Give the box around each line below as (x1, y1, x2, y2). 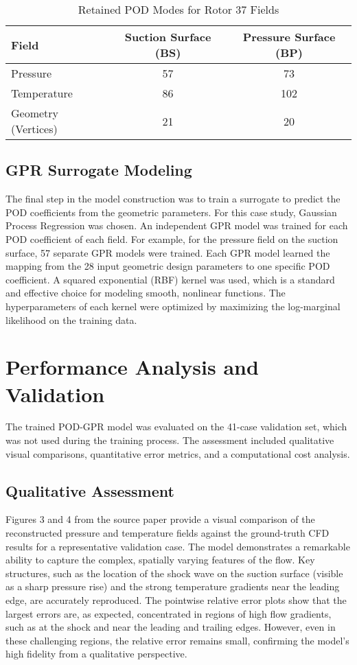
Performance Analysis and (5, 353, 259, 381)
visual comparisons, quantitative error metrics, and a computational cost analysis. (5, 446, 350, 460)
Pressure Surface (242, 29, 336, 45)
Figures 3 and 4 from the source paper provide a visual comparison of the (5, 512, 315, 526)
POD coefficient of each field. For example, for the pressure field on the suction (5, 231, 338, 246)
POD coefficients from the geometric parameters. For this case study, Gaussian (5, 205, 337, 219)
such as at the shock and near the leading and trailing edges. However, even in (5, 620, 336, 634)
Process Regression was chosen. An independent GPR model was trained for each (5, 218, 348, 233)
